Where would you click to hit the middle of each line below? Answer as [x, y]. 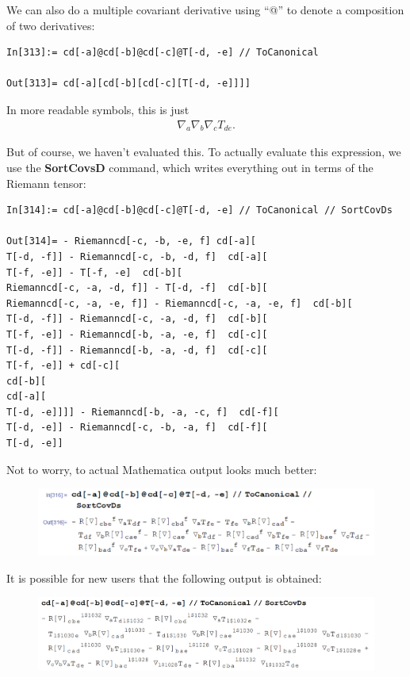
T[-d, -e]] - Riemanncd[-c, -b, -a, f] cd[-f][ [137, 428]
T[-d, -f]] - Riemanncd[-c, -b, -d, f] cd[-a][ [137, 256]
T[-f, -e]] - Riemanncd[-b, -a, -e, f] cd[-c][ [137, 334]
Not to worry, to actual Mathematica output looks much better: [162, 469]
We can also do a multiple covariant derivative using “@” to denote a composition [205, 10]
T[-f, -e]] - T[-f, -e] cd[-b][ [94, 272]
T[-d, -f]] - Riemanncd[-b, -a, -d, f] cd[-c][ [137, 350]
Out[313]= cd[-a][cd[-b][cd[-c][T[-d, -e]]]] [128, 84]
